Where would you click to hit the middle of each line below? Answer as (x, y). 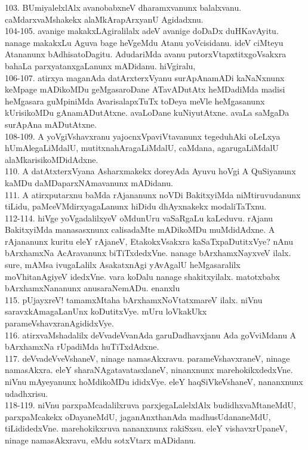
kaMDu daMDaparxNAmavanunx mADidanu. (89, 182)
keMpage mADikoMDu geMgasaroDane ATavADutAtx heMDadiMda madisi (145, 89)
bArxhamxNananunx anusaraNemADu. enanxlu (93, 288)
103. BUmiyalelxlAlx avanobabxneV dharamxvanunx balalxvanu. (123, 7)
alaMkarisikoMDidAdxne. (52, 159)
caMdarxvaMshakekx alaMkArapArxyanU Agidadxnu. (104, 19)
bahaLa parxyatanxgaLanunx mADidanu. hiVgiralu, (100, 65)
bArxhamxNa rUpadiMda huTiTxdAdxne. (82, 346)
